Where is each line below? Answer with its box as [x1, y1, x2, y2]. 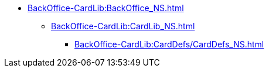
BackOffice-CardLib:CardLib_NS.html [51, 21, 195, 31]
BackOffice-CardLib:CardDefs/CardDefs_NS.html [74, 39, 264, 49]
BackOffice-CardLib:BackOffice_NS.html [28, 3, 184, 13]
